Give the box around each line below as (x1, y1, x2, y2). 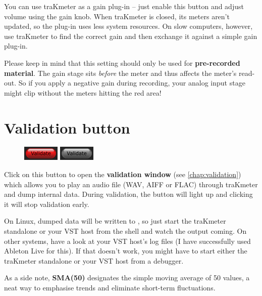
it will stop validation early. (4, 198, 89, 209)
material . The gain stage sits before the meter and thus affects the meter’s (4, 67, 237, 78)
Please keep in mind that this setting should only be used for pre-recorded (4, 57, 240, 68)
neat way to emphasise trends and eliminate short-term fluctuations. (4, 282, 216, 292)
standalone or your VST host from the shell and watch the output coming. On (4, 226, 247, 236)
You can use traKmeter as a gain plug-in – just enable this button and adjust (4, 1, 244, 11)
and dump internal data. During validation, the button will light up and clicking (4, 189, 253, 199)
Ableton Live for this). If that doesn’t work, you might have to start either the (4, 245, 247, 256)
